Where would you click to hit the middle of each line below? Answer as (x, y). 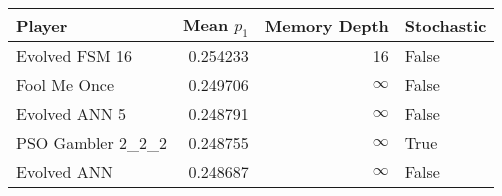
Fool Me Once (65, 85)
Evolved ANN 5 (71, 114)
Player (42, 25)
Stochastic (445, 25)
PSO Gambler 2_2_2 (92, 143)
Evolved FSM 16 (74, 56)
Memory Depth (326, 25)
